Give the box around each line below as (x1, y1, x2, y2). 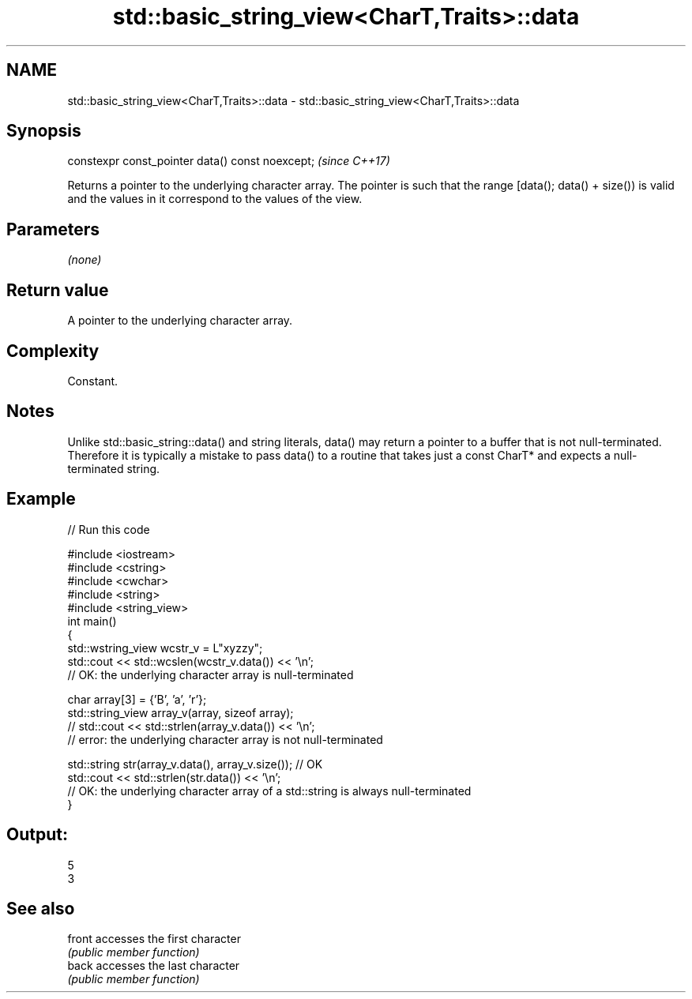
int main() (67, 614, 117, 628)
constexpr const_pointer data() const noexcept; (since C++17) (67, 154, 390, 168)
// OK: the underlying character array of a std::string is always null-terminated (67, 783, 472, 798)
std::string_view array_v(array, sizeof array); (67, 705, 294, 719)
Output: (6, 824, 68, 845)
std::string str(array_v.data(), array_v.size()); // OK (67, 757, 323, 771)
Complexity (6, 340, 100, 361)
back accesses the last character (67, 959, 240, 973)
